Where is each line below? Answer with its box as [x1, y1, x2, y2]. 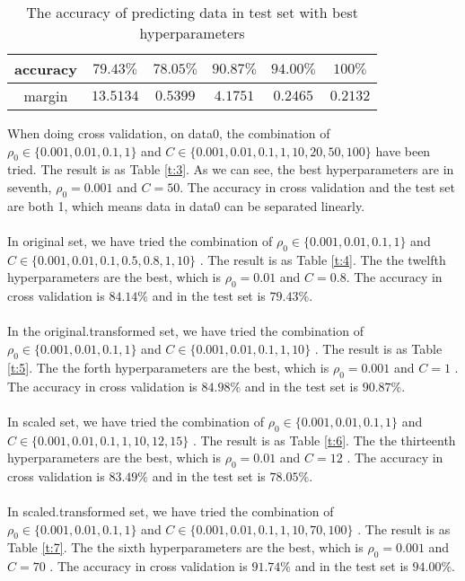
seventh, [7, 177, 52, 196]
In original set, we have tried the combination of [7, 231, 273, 250]
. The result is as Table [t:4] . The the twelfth [199, 250, 446, 268]
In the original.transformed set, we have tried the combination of [7, 321, 364, 340]
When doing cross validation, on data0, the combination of [7, 124, 330, 142]
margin [23, 85, 68, 106]
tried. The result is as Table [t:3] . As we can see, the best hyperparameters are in [7, 160, 454, 179]
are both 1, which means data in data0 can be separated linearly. [7, 196, 365, 215]
